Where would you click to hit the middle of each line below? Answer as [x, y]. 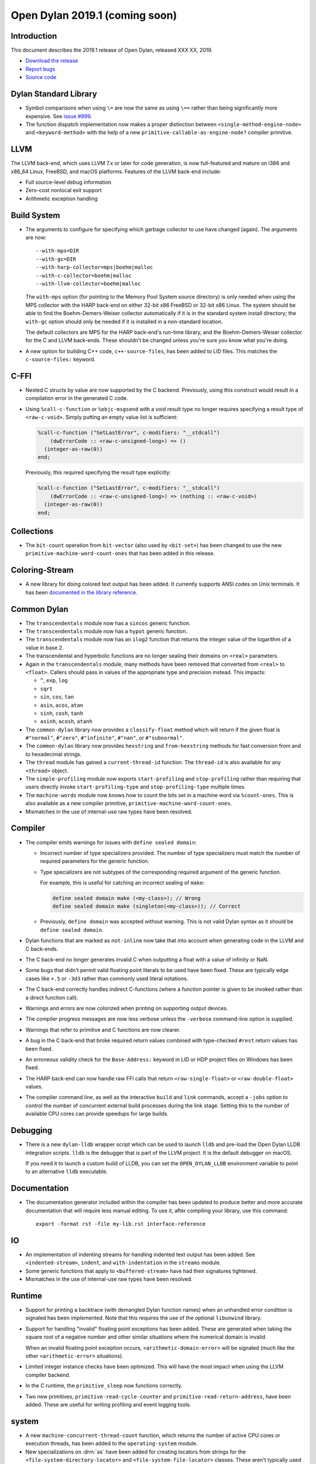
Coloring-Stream [42, 570]
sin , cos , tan [57, 697]
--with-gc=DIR [56, 259]
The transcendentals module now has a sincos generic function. [108, 623]
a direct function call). [52, 997]
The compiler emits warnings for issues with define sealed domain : [111, 842]
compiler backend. [48, 1375]
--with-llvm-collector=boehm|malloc [88, 284]
